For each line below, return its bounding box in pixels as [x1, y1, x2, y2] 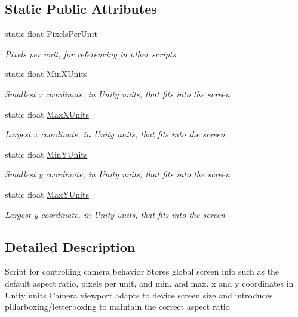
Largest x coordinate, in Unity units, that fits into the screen [5, 128, 225, 140]
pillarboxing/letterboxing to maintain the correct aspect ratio [5, 300, 230, 313]
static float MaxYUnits [5, 187, 89, 200]
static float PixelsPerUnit [5, 27, 97, 40]
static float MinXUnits [5, 67, 88, 80]
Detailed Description [5, 237, 136, 256]
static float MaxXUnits [5, 107, 89, 120]
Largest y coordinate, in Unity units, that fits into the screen [5, 208, 225, 220]
